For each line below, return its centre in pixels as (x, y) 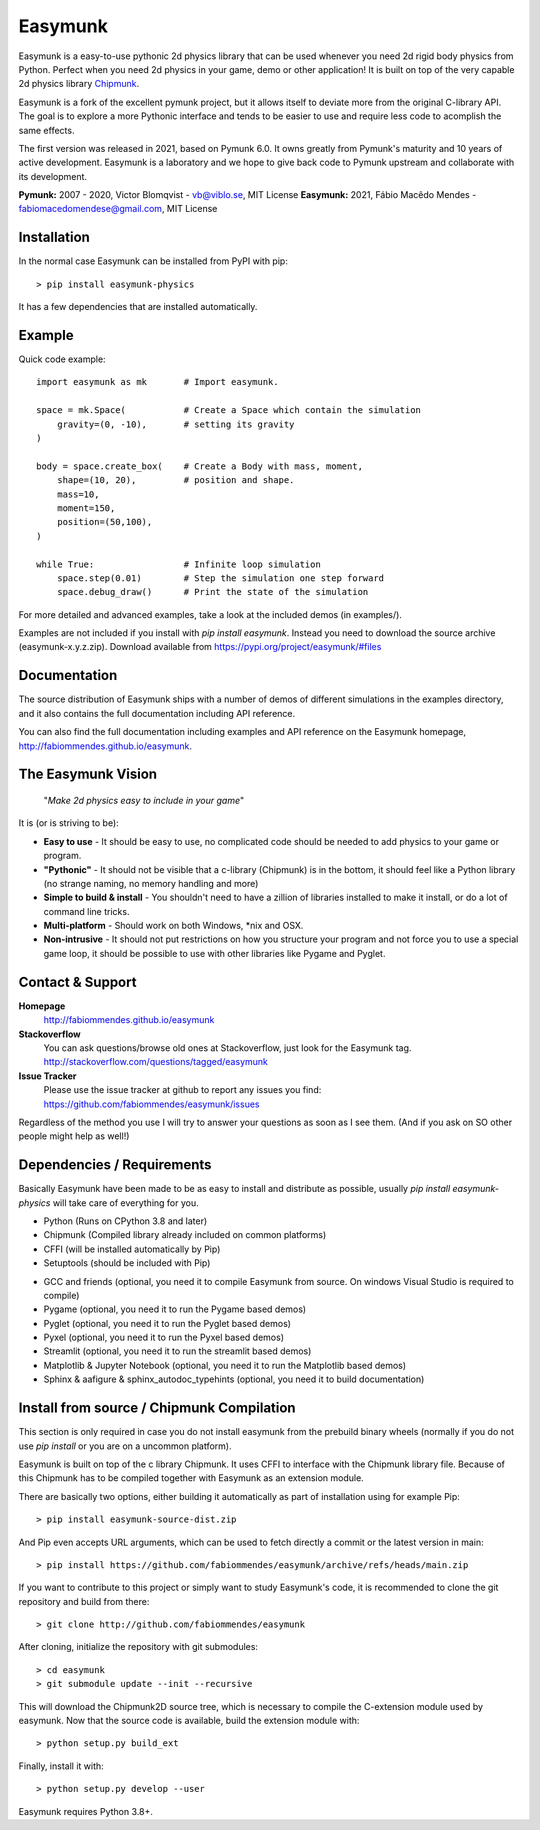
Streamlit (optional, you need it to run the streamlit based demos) (177, 1351)
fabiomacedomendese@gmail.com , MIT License (118, 209)
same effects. (46, 130)
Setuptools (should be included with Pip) (127, 1263)
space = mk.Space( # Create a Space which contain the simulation (229, 410)
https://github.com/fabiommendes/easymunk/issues (151, 1104)
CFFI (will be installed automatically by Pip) (132, 1249)
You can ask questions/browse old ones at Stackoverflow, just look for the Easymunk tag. (227, 1047)
